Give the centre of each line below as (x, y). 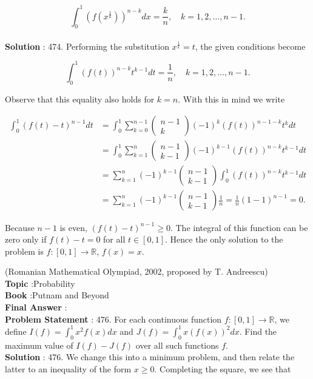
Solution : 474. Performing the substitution (87, 46)
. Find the (258, 331)
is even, (73, 227)
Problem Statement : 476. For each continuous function (113, 319)
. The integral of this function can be (239, 227)
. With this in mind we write (231, 99)
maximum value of (39, 345)
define (16, 331)
